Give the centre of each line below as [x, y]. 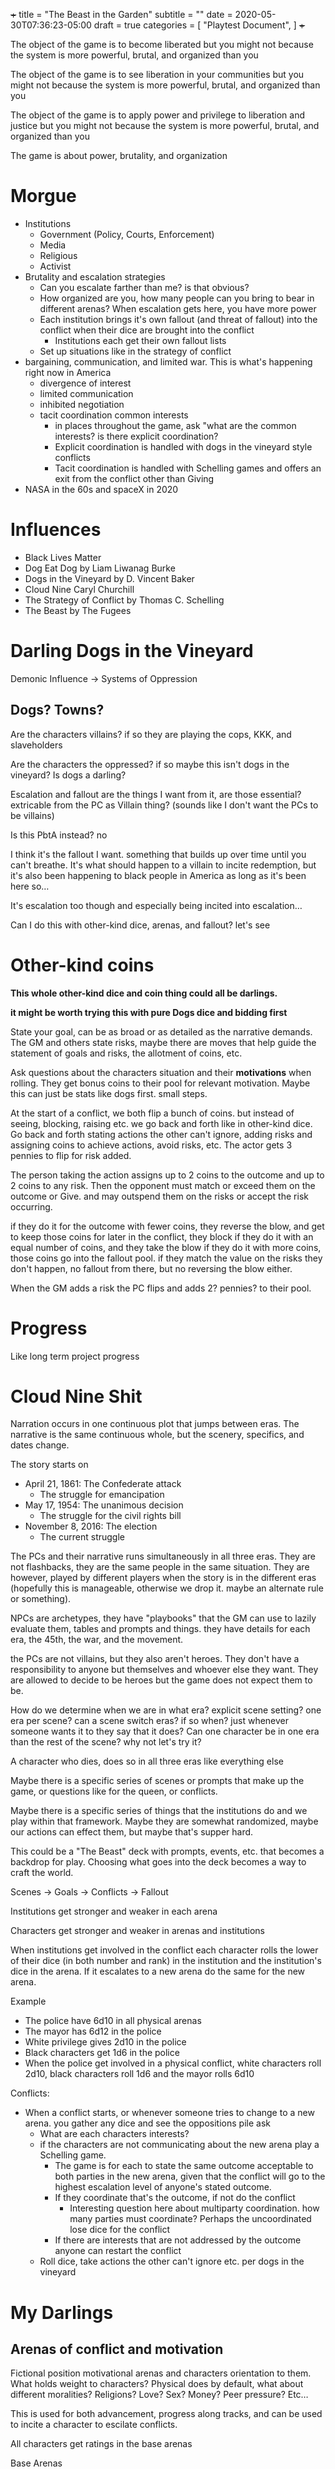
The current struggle [82, 1537]
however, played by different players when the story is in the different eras [163, 1578]
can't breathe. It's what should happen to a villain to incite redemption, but [163, 865]
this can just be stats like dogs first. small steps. [109, 1093]
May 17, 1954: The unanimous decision [104, 1505]
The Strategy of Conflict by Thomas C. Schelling [124, 600]
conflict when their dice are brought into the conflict [147, 330]
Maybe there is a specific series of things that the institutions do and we [159, 1811]
